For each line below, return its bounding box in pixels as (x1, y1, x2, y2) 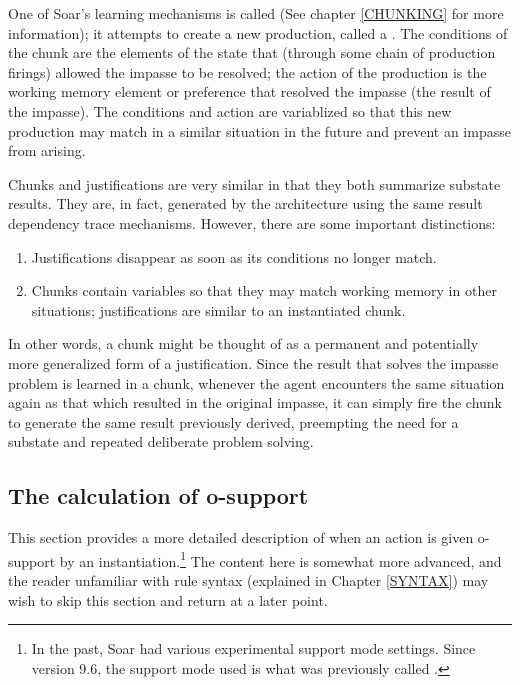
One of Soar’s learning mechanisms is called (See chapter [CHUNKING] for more (8, 3, 504, 23)
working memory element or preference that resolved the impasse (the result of (8, 81, 491, 102)
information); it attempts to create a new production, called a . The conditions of (8, 22, 508, 43)
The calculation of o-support (8, 480, 309, 511)
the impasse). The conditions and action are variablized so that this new (8, 100, 452, 121)
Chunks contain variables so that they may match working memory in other (31, 280, 497, 301)
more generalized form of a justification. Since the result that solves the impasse (8, 352, 499, 373)
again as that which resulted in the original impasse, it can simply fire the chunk (8, 392, 503, 413)
